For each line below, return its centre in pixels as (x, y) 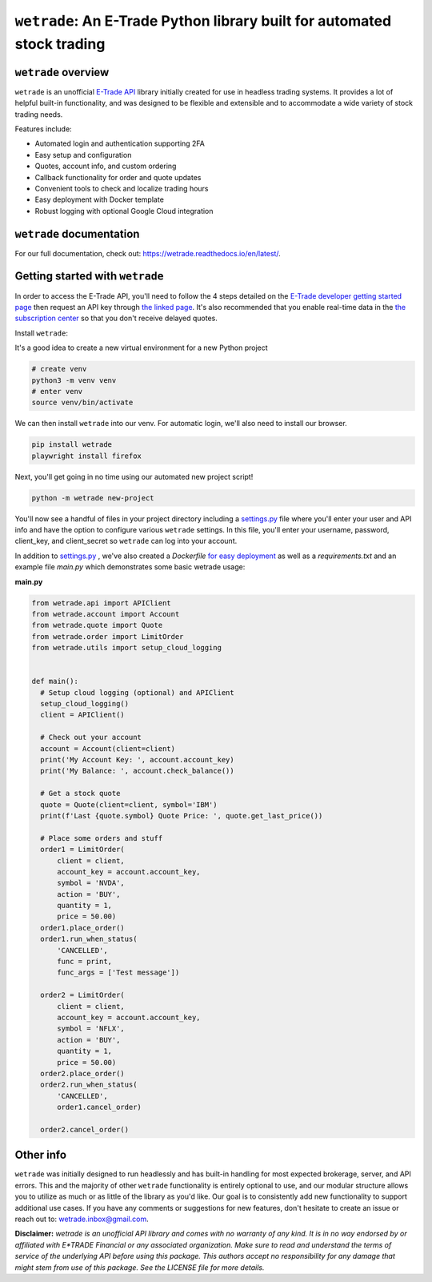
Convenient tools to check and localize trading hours (122, 188)
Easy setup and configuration (83, 155)
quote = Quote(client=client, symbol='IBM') (129, 804)
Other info (41, 1155)
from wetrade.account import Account (106, 614)
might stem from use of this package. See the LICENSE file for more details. (140, 1267)
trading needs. (39, 114)
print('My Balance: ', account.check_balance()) (138, 771)
